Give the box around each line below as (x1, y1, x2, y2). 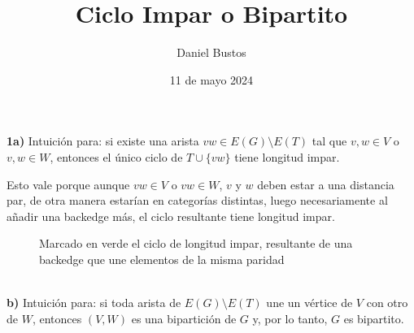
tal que (312, 132, 347, 149)
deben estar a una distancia (257, 175, 394, 192)
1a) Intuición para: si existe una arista (7, 132, 199, 149)
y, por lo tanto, (252, 309, 328, 327)
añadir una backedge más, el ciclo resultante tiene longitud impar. (7, 207, 335, 224)
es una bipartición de (131, 309, 237, 327)
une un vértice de (266, 294, 353, 311)
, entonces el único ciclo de (50, 148, 183, 165)
